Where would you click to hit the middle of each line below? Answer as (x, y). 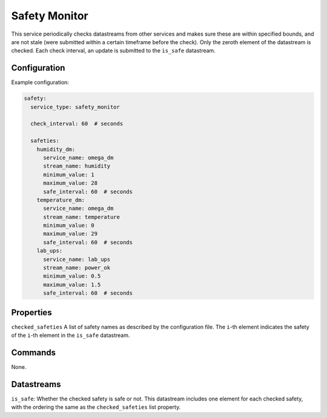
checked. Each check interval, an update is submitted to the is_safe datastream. (114, 51)
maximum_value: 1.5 (72, 285)
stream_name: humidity (77, 166)
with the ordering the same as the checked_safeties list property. (96, 407)
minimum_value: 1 (69, 175)
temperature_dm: (61, 200)
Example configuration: (40, 82)
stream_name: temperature (82, 217)
